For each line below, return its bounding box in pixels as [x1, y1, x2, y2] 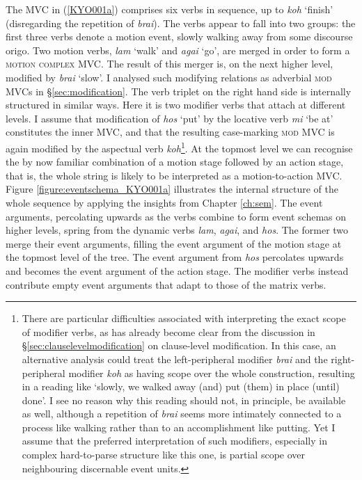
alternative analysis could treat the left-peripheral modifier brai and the [22, 351, 328, 366]
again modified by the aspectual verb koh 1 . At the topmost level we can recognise [6, 138, 353, 155]
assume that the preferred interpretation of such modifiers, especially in [22, 433, 327, 448]
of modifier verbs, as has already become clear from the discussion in [22, 324, 315, 339]
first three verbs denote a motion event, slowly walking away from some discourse [6, 29, 353, 44]
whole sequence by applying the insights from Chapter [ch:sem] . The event [6, 195, 323, 209]
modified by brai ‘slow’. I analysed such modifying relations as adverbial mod [6, 70, 332, 84]
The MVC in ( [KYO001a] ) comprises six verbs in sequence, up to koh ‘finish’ [6, 2, 333, 16]
